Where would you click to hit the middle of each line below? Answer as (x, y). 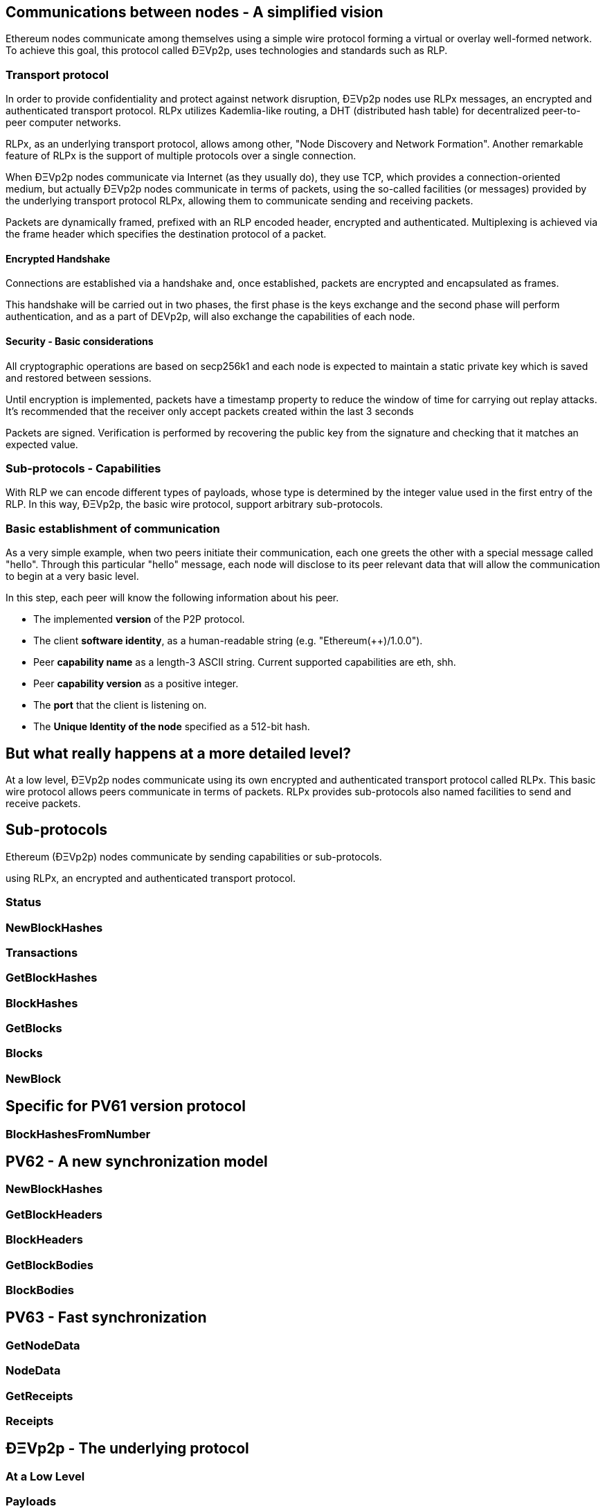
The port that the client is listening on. (120, 705)
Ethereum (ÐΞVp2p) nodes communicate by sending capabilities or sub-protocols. (194, 856)
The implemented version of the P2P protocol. (139, 619)
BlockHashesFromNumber (78, 1134)
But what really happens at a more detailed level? (179, 753)
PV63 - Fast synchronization (106, 1318)
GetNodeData (43, 1345)
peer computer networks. (63, 123)
